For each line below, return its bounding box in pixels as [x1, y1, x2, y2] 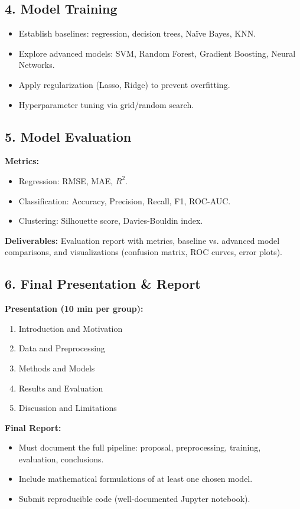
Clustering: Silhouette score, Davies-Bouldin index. [18, 214, 203, 227]
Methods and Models [18, 361, 95, 374]
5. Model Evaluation [5, 127, 132, 145]
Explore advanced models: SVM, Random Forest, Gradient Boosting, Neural [18, 47, 296, 59]
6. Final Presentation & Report [5, 275, 201, 293]
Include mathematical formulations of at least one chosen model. [18, 472, 253, 485]
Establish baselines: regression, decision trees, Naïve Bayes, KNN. [18, 27, 256, 40]
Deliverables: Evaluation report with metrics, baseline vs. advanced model [5, 234, 280, 246]
